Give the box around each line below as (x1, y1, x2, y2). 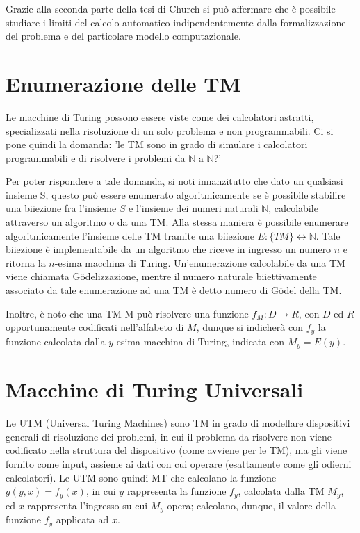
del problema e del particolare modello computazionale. (6, 28, 241, 43)
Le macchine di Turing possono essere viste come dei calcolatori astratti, (6, 109, 314, 124)
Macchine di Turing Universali (6, 375, 304, 404)
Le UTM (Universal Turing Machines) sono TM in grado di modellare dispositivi (6, 416, 350, 430)
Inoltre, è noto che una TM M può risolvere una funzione (6, 306, 249, 320)
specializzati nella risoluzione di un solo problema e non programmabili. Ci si (6, 123, 334, 138)
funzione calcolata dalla (6, 334, 106, 348)
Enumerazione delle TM (6, 69, 241, 97)
